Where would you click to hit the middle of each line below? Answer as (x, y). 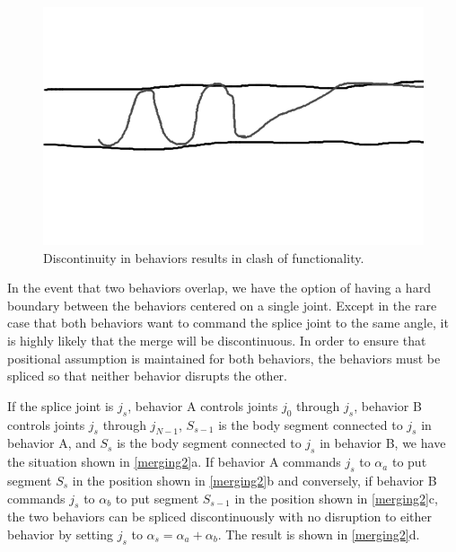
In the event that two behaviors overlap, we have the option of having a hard (219, 288)
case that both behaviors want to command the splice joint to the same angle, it (228, 323)
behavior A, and (52, 443)
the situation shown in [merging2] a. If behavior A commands (174, 462)
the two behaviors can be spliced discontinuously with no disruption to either (220, 517)
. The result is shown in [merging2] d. (319, 534)
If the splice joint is (61, 405)
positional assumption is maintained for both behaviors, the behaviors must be (224, 358)
